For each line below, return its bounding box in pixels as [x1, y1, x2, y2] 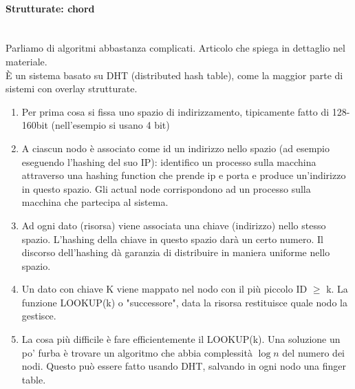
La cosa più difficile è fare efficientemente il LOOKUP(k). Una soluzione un [21, 332, 341, 346]
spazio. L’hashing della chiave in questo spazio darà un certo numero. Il [21, 231, 323, 246]
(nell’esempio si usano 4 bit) [51, 118, 170, 132]
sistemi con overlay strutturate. [6, 81, 138, 96]
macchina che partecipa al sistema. [21, 195, 169, 209]
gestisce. [21, 308, 56, 323]
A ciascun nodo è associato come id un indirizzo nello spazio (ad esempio [21, 140, 330, 155]
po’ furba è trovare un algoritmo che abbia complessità [21, 345, 252, 359]
